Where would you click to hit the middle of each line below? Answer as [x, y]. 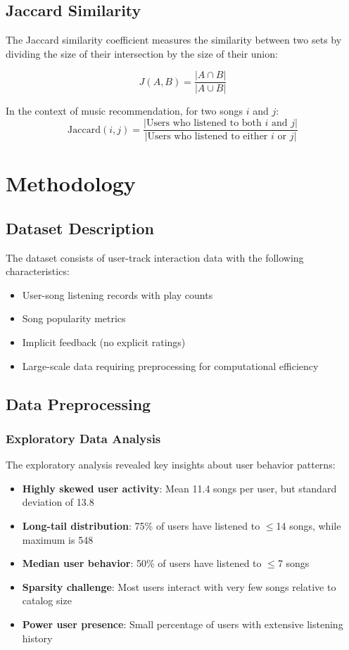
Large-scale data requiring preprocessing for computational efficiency [170, 365]
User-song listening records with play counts [118, 294]
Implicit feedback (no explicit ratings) [104, 342]
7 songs [293, 563]
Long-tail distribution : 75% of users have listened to [141, 526]
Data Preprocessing [78, 403]
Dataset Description [80, 228]
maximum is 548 [58, 539]
